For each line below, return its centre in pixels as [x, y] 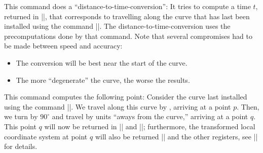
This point [20, 126]
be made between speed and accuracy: [63, 46]
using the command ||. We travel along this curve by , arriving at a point [118, 106]
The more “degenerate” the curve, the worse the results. [103, 80]
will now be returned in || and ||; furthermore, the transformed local [150, 126]
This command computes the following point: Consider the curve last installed [126, 97]
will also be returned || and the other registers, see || [176, 136]
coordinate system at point [46, 136]
